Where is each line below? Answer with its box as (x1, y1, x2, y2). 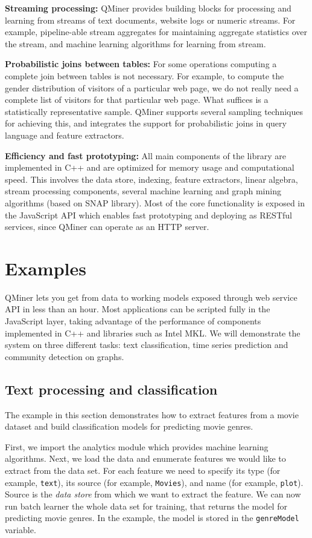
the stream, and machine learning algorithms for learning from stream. (5, 37, 266, 50)
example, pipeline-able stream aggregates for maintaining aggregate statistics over (5, 25, 308, 38)
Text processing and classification (5, 379, 218, 398)
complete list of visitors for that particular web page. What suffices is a (5, 93, 269, 106)
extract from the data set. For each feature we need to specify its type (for (5, 464, 281, 476)
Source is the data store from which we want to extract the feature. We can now (5, 488, 301, 500)
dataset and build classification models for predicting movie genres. (5, 420, 253, 433)
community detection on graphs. (5, 350, 124, 362)
